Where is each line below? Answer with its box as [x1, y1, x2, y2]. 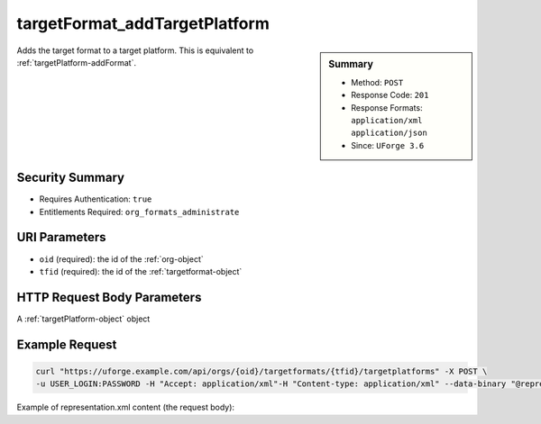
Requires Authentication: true [39, 194, 152, 204]
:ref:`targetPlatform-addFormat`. [16, 57, 137, 68]
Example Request [16, 337, 117, 352]
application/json [351, 128, 427, 139]
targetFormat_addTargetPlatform [16, 14, 270, 33]
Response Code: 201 [351, 90, 429, 101]
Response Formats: [351, 102, 423, 113]
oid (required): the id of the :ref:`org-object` [39, 253, 205, 265]
